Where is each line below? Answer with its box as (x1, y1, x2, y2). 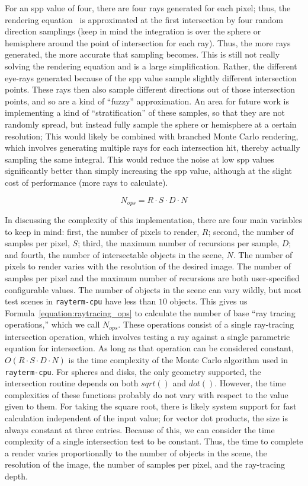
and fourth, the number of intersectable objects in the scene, (5, 248, 224, 261)
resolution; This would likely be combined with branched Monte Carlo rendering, (5, 129, 299, 142)
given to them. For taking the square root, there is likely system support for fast (5, 400, 297, 412)
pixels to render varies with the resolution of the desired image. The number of (5, 260, 291, 272)
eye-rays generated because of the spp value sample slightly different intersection (5, 71, 297, 84)
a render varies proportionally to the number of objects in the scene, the (5, 446, 267, 459)
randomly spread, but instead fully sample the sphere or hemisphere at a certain (5, 117, 297, 130)
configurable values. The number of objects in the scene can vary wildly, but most (5, 283, 301, 296)
